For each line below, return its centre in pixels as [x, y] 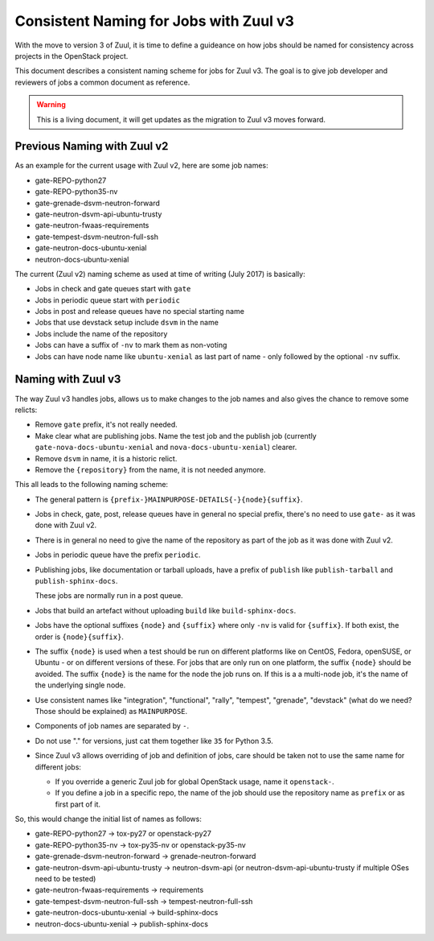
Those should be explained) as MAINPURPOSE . [111, 711]
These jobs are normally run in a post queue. [109, 596]
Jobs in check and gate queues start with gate [113, 289]
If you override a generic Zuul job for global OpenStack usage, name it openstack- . [195, 782]
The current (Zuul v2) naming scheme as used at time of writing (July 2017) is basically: [160, 274]
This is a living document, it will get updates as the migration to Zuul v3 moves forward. [181, 119]
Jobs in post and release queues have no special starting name [140, 312]
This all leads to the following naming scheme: [92, 485]
